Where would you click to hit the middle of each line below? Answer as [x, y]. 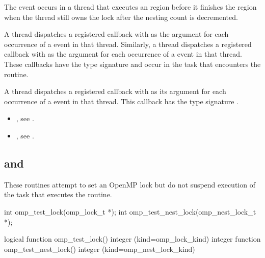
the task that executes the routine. [58, 194]
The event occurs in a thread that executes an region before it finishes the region [130, 7]
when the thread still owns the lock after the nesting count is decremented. [121, 17]
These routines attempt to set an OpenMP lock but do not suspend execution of [130, 184]
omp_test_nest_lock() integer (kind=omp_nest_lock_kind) [100, 249]
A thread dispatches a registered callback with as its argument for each [115, 91]
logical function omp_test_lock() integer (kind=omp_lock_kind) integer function [132, 239]
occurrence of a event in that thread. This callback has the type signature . [122, 101]
